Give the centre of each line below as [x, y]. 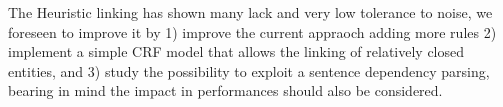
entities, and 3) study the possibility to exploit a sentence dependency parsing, [249, 70]
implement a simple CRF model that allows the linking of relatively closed [236, 51]
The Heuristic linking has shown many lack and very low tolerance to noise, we [250, 12]
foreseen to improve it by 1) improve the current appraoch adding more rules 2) [252, 31]
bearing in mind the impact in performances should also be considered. [225, 90]
